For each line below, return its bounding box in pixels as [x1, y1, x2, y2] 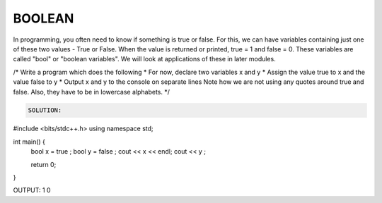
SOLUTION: [28, 106, 62, 114]
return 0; [30, 160, 57, 168]
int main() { [13, 137, 46, 146]
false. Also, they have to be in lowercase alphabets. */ [13, 87, 170, 96]
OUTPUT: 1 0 [13, 186, 51, 195]
